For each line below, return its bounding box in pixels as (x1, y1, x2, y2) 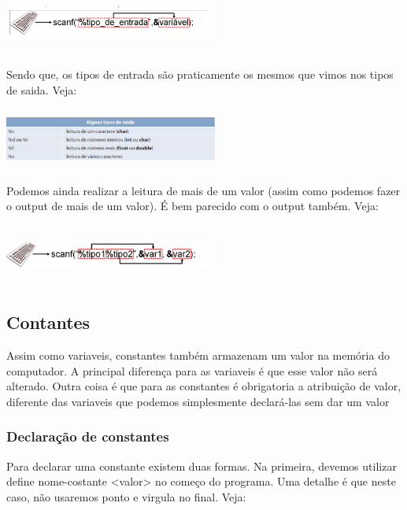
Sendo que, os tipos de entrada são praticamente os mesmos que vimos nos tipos (6, 66, 394, 83)
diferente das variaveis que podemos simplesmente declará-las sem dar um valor (6, 393, 390, 409)
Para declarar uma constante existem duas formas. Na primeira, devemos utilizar (6, 457, 397, 474)
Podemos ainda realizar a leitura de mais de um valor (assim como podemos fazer (6, 182, 401, 198)
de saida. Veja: (6, 81, 77, 98)
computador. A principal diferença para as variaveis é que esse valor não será (6, 362, 378, 379)
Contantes (6, 310, 91, 334)
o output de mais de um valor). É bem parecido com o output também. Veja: (6, 198, 379, 214)
